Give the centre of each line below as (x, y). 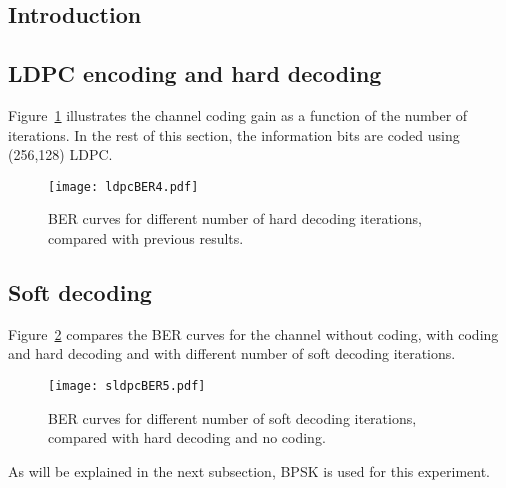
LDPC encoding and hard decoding (195, 73)
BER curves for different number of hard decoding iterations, (235, 218)
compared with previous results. (146, 238)
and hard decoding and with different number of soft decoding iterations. (232, 353)
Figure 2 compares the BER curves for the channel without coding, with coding (253, 333)
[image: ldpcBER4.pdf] (123, 186)
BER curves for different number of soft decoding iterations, (232, 417)
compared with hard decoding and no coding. (187, 437)
